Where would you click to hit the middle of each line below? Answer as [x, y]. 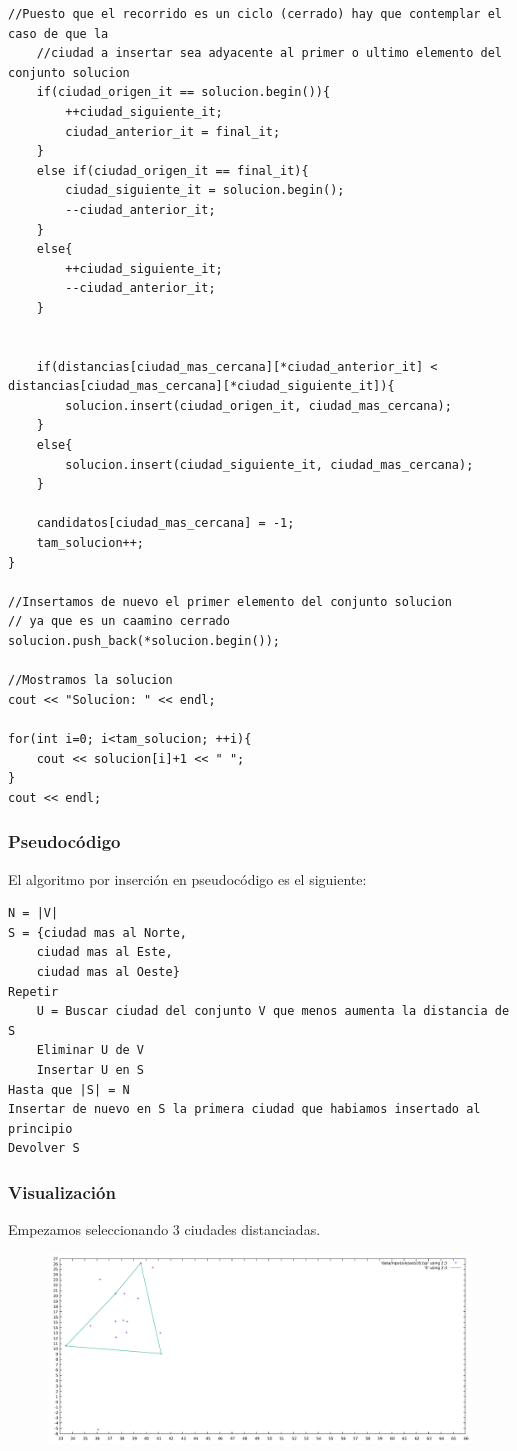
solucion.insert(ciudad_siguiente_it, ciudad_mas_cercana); [269, 464]
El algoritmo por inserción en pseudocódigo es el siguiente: [187, 878]
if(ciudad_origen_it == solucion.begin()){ [183, 92]
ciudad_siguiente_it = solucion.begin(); [205, 190]
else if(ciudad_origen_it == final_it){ [172, 170]
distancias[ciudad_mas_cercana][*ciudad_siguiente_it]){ [201, 386]
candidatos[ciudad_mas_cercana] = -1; [165, 523]
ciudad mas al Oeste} [108, 971]
